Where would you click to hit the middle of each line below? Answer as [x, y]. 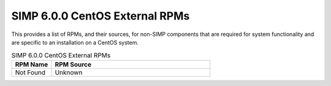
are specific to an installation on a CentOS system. [75, 42]
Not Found [30, 72]
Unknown [69, 72]
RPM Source [73, 64]
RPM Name [32, 64]
